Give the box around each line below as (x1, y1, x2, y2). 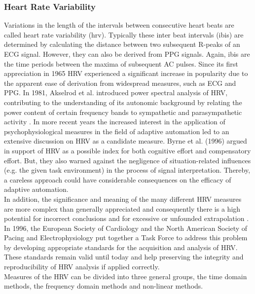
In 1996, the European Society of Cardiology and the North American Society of (4, 222, 248, 233)
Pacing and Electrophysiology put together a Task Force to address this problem (4, 232, 248, 243)
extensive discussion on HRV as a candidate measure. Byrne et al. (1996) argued (4, 136, 247, 146)
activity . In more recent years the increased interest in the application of (4, 116, 225, 127)
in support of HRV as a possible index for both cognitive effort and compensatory (4, 145, 251, 155)
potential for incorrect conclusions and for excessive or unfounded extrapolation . (4, 213, 249, 223)
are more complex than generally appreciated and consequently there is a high (4, 203, 241, 214)
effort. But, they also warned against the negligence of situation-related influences (4, 155, 251, 165)
